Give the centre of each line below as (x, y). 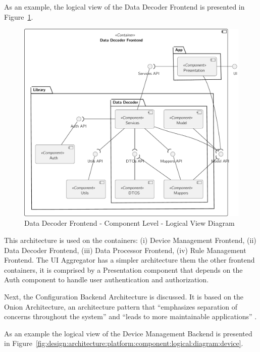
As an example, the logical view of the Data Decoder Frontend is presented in (124, 7)
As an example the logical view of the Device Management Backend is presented (128, 333)
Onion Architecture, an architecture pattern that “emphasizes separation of (121, 306)
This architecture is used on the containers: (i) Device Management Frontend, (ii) (130, 240)
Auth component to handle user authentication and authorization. (107, 280)
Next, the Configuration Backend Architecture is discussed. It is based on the (124, 296)
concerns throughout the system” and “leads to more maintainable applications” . (131, 316)
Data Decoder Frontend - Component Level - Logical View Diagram (129, 223)
